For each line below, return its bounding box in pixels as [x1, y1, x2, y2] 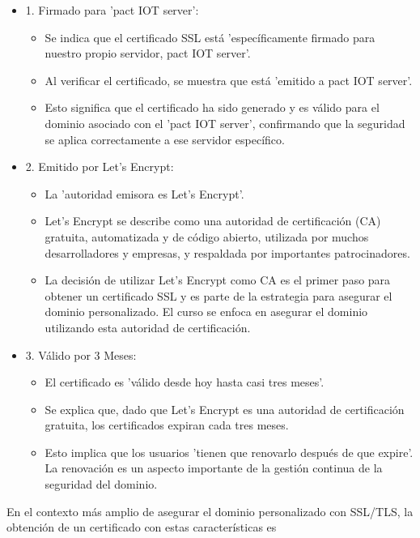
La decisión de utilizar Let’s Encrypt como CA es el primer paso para [45, 271, 391, 288]
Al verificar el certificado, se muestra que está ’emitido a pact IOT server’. [45, 71, 413, 88]
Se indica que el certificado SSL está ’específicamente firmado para [45, 28, 375, 45]
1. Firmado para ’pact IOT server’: [25, 2, 199, 18]
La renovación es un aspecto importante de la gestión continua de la [45, 459, 383, 476]
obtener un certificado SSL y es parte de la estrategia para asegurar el [45, 287, 392, 304]
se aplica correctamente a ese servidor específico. [45, 130, 285, 147]
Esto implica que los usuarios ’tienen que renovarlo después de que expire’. [45, 443, 414, 460]
